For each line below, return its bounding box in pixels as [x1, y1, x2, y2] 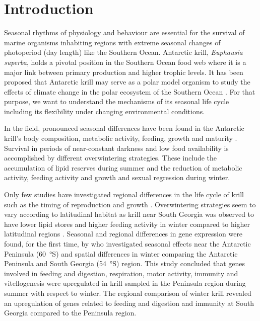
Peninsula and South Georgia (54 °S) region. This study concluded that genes [4, 258, 245, 269]
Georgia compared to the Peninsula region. [4, 307, 137, 318]
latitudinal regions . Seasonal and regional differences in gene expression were [4, 228, 243, 239]
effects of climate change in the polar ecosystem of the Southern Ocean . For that [4, 86, 255, 97]
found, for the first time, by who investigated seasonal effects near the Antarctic [4, 238, 251, 249]
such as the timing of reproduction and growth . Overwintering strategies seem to [4, 199, 256, 209]
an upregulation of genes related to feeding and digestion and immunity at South [4, 297, 254, 308]
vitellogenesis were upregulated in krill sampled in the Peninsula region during [4, 278, 246, 288]
